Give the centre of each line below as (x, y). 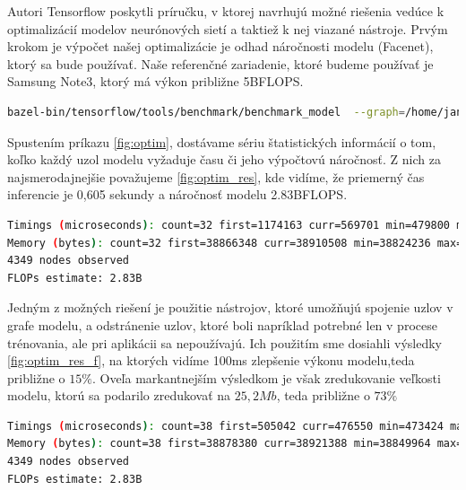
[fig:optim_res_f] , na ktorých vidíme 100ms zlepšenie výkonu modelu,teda (211, 360)
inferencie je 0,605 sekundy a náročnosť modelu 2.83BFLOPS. (177, 194)
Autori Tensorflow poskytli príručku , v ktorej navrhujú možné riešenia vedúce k (226, 11)
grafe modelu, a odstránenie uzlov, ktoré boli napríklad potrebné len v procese (222, 324)
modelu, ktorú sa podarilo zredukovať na (119, 395)
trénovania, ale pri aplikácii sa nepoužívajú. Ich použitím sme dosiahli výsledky (224, 342)
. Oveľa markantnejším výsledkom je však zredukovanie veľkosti (266, 377)
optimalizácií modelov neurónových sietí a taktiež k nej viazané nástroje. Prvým (228, 28)
